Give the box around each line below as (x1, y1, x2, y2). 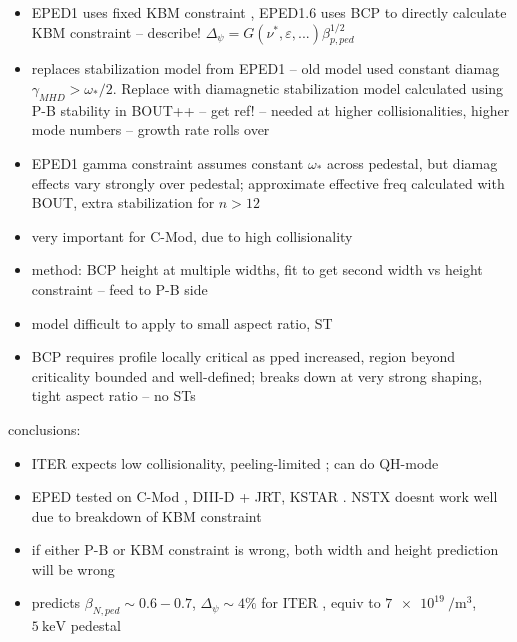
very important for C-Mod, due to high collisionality (31, 225, 353, 246)
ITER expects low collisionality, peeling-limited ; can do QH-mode (31, 452, 439, 473)
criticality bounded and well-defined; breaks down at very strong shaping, (31, 365, 483, 386)
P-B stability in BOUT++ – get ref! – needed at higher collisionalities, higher (31, 99, 510, 120)
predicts (31, 592, 81, 613)
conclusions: (8, 418, 81, 439)
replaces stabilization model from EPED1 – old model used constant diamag (31, 58, 500, 79)
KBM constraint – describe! (31, 21, 202, 42)
